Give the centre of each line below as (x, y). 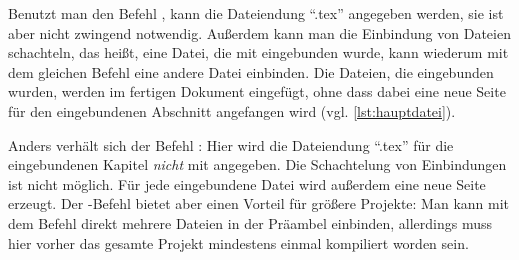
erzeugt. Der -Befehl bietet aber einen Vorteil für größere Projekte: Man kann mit (259, 203)
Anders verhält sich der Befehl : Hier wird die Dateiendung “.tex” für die (231, 144)
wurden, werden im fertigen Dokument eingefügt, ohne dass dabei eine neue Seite (257, 91)
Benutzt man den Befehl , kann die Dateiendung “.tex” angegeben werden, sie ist (256, 13)
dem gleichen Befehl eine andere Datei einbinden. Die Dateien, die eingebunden (251, 71)
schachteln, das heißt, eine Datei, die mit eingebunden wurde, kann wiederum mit (258, 52)
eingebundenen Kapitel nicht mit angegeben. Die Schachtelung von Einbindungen (257, 164)
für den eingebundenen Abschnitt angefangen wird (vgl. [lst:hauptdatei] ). (232, 110)
